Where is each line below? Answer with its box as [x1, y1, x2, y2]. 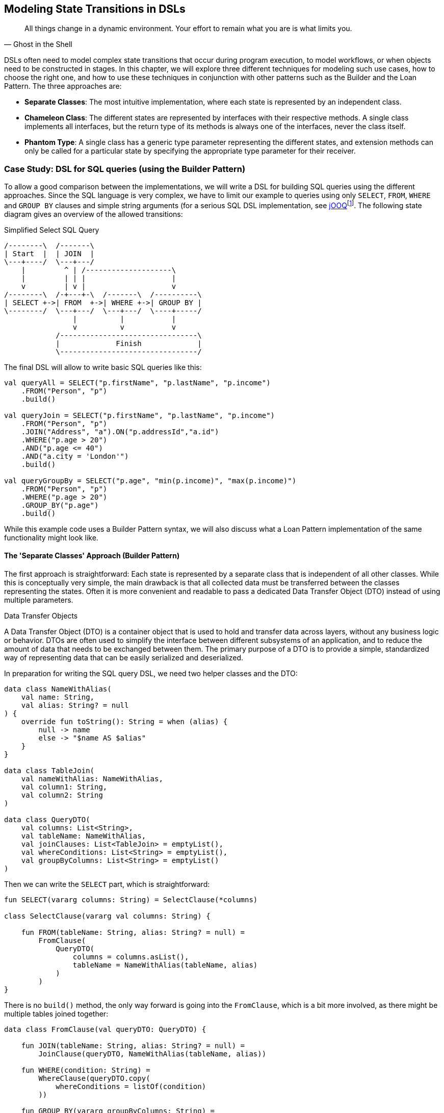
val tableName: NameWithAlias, [21, 832, 146, 840]
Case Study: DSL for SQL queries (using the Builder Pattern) [4, 163, 246, 174]
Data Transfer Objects [4, 611, 78, 621]
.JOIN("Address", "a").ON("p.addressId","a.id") [21, 427, 219, 436]
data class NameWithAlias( [4, 685, 112, 694]
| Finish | [56, 339, 202, 348]
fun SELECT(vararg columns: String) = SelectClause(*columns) [4, 896, 258, 904]
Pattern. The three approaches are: [4, 82, 122, 91]
